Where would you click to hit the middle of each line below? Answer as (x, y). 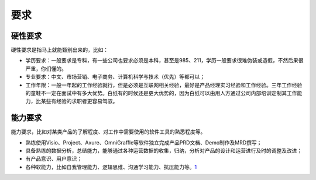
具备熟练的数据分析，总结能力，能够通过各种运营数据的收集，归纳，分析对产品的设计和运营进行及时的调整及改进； (164, 151)
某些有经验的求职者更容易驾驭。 (79, 101)
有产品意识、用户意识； (54, 159)
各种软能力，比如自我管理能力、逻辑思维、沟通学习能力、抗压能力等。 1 (111, 167)
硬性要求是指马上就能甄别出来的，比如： (59, 50)
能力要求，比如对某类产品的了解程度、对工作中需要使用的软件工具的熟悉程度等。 (108, 132)
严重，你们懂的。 (46, 68)
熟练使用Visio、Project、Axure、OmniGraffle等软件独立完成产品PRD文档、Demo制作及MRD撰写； (144, 142)
